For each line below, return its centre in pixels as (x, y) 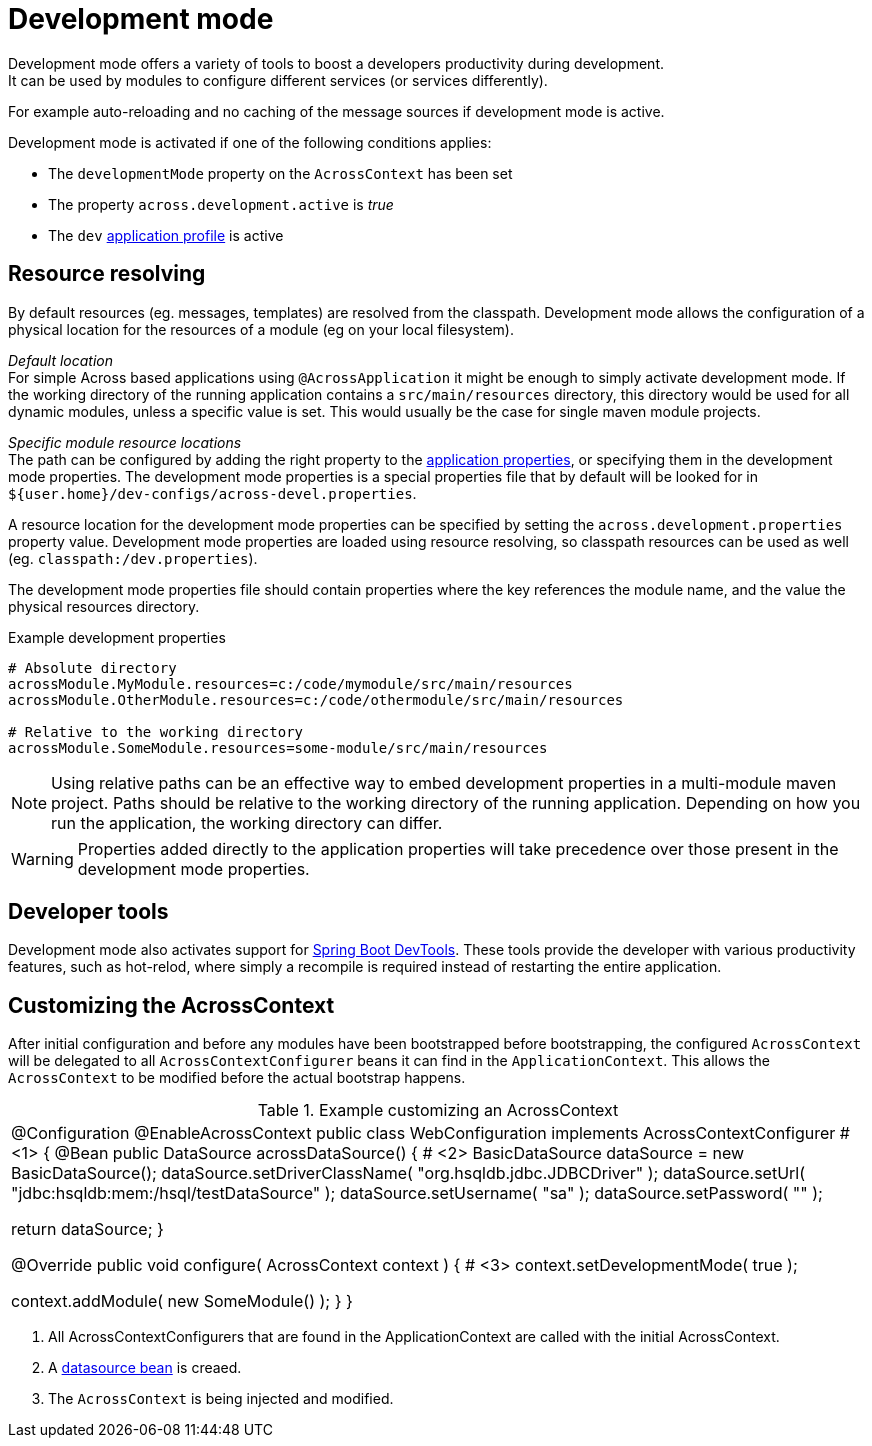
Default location (61, 360)
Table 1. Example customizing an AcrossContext (438, 1110)
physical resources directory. (104, 606)
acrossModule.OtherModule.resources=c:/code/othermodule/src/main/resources (316, 699)
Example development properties (117, 637)
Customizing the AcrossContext (171, 1005)
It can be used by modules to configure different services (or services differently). (278, 80)
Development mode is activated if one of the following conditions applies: (250, 142)
